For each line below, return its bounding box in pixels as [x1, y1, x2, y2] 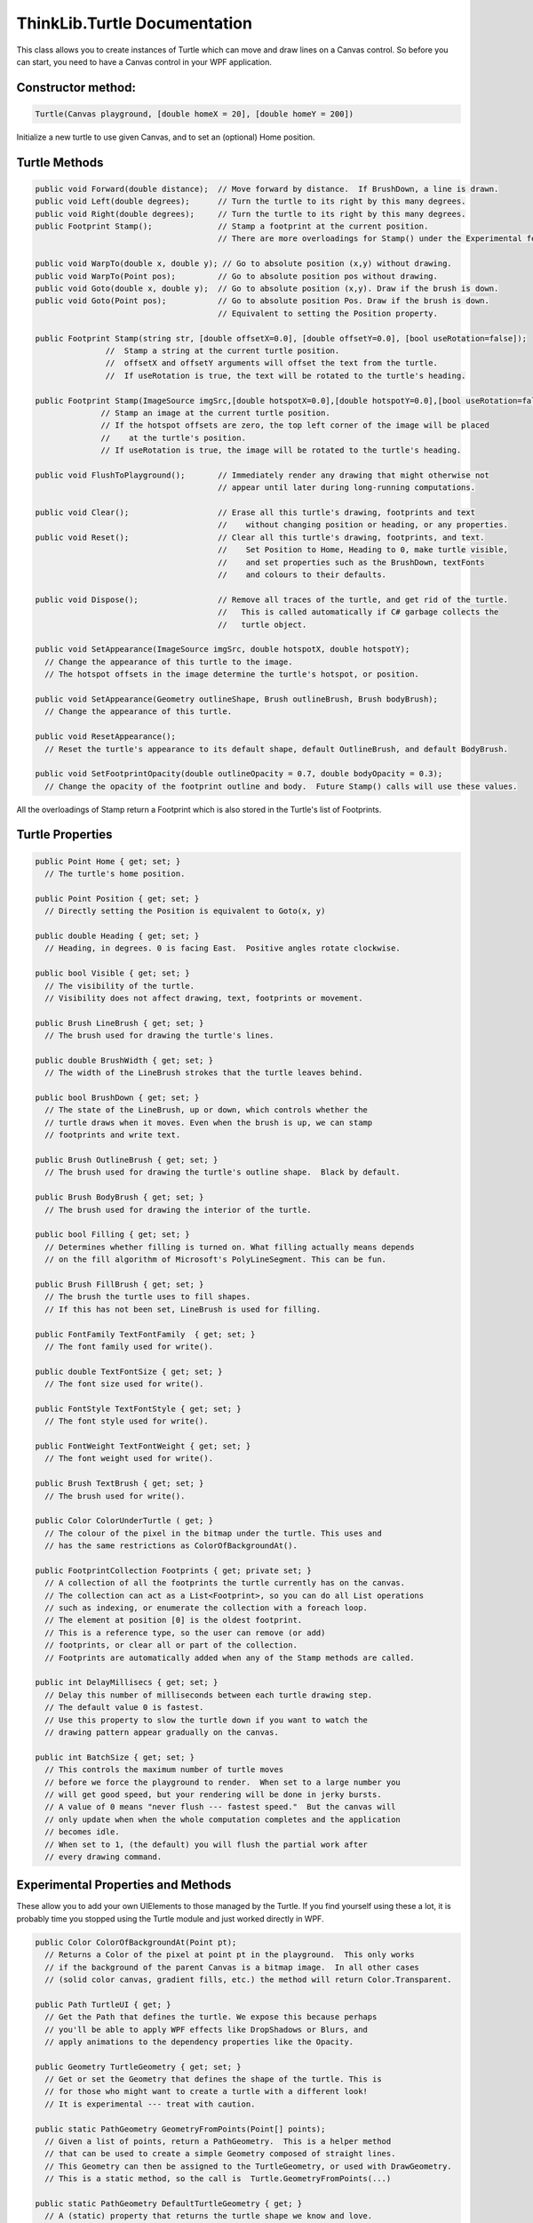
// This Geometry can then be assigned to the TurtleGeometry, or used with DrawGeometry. [44, 2161, 452, 2171]
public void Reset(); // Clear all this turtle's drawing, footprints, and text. [35, 532, 485, 542]
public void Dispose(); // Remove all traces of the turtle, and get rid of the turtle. [35, 594, 508, 605]
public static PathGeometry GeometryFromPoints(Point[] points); [35, 2123, 326, 2134]
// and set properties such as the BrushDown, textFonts [218, 557, 485, 567]
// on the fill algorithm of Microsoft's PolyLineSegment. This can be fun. [44, 1255, 386, 1264]
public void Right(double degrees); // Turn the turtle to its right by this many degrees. [35, 209, 466, 219]
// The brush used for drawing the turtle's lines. [44, 1031, 274, 1040]
